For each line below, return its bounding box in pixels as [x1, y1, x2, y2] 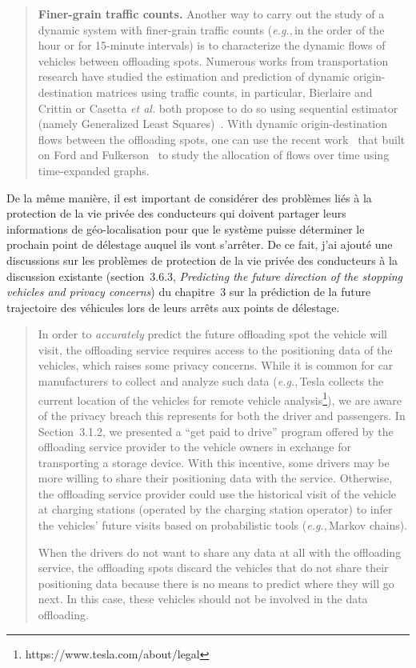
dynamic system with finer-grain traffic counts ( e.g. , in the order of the [38, 21, 385, 38]
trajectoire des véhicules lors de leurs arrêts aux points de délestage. [6, 298, 340, 315]
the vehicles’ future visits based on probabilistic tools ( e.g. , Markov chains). [38, 517, 408, 534]
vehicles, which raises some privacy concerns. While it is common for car [38, 357, 394, 374]
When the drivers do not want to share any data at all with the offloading [38, 543, 402, 560]
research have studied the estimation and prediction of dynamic [38, 68, 350, 85]
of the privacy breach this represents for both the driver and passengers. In [38, 406, 406, 423]
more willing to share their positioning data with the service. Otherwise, [38, 470, 393, 486]
